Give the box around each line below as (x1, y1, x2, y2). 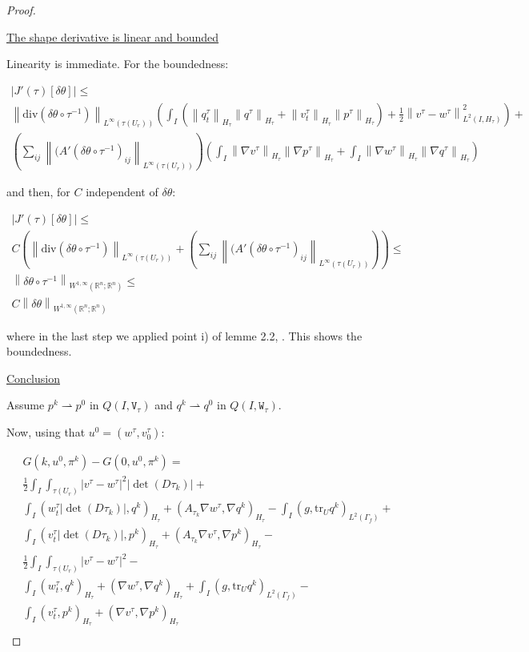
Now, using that (6, 424, 86, 441)
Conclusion (6, 369, 60, 386)
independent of (86, 183, 158, 200)
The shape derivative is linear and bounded (6, 28, 219, 45)
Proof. (6, 2, 36, 18)
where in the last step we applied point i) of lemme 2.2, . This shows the (6, 327, 363, 344)
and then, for (6, 183, 70, 200)
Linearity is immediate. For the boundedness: (6, 55, 229, 72)
